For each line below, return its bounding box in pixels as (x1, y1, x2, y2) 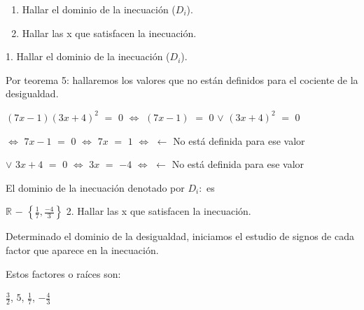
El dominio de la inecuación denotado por (6, 180, 185, 195)
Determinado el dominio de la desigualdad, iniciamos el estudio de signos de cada (6, 229, 354, 244)
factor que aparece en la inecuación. (6, 242, 159, 257)
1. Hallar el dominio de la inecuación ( (6, 49, 170, 64)
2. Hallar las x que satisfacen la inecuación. (66, 204, 251, 218)
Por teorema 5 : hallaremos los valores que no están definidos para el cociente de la (6, 72, 358, 87)
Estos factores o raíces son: (6, 266, 121, 281)
